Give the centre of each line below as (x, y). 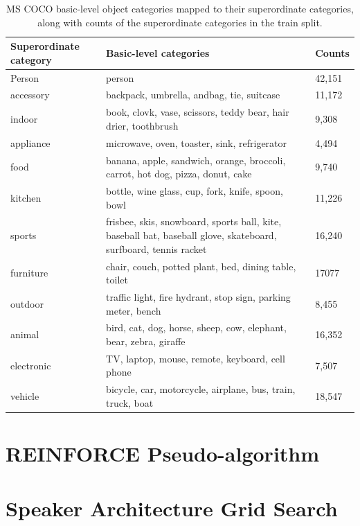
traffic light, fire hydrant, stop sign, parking (198, 296)
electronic (31, 365)
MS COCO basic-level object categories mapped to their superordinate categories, (180, 8)
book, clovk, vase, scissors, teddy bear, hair (198, 112)
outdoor (27, 303)
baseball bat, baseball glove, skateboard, (191, 235)
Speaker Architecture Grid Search (172, 508)
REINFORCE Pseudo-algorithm (163, 454)
